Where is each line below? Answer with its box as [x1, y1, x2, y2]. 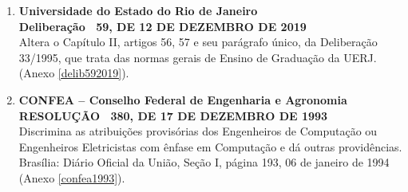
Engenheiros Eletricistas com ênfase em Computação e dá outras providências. [18, 138, 402, 155]
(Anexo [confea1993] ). [18, 169, 125, 186]
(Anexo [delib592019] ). [18, 65, 129, 81]
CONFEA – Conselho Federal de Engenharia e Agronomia [18, 91, 347, 108]
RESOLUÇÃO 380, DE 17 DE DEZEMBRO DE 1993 [18, 107, 328, 123]
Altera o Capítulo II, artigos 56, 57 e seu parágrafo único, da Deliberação [18, 33, 378, 50]
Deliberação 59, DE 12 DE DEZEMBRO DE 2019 [18, 18, 307, 34]
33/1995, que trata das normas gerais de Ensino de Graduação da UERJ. [18, 49, 377, 65]
